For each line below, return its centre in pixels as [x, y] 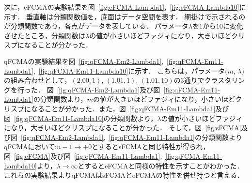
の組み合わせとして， [38, 80]
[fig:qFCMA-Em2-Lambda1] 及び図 [109, 89]
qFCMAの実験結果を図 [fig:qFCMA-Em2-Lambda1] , [84, 61]
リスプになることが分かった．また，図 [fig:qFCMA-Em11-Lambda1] [110, 108]
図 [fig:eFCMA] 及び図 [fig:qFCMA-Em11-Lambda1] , [83, 156]
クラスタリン [225, 80]
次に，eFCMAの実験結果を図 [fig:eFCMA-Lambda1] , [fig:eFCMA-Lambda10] [122, 7]
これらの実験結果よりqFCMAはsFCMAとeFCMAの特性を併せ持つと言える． [124, 175]
